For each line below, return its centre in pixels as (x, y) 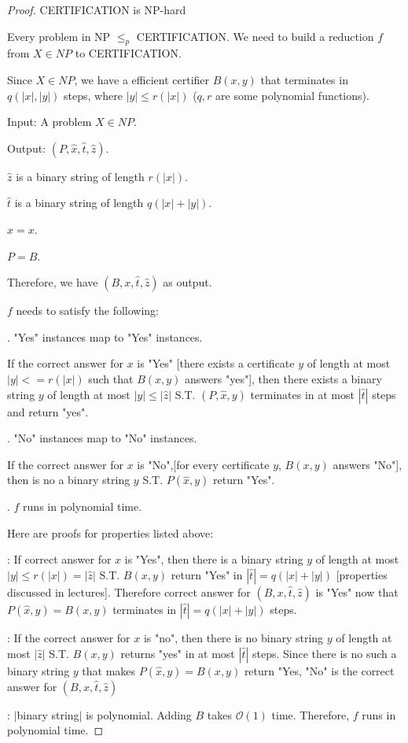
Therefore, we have (53, 282)
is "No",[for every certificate (203, 464)
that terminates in (304, 79)
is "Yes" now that (357, 592)
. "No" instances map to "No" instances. (102, 438)
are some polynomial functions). (292, 95)
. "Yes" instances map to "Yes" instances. (105, 336)
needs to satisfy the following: (87, 311)
